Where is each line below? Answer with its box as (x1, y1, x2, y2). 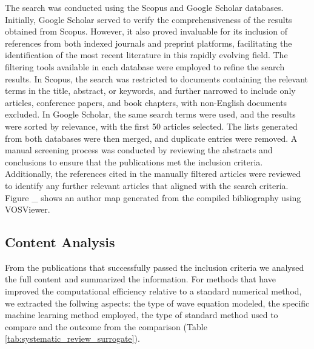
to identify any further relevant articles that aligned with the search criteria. (5, 179, 289, 191)
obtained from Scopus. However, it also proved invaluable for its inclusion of (5, 25, 287, 38)
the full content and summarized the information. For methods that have (5, 273, 276, 285)
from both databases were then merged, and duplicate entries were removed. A (5, 131, 298, 144)
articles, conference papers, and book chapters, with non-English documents (5, 96, 287, 108)
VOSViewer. (5, 203, 50, 216)
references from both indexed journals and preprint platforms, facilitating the (5, 36, 292, 49)
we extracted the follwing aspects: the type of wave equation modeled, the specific (5, 296, 310, 309)
